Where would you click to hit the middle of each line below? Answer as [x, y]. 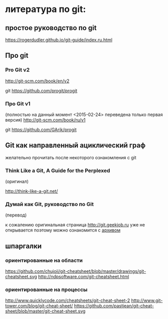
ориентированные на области [44, 260]
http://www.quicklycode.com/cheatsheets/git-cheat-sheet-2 [68, 300]
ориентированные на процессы [46, 290]
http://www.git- [147, 300]
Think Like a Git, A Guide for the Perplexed [58, 170]
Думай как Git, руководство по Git [49, 204]
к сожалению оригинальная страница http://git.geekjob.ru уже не [75, 225]
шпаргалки [23, 246]
